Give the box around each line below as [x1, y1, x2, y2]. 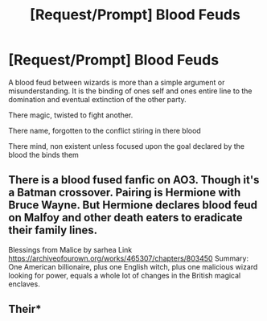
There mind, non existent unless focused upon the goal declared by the [8, 141, 245, 150]
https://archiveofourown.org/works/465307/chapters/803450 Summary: [8, 253, 249, 263]
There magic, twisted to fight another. [8, 110, 133, 120]
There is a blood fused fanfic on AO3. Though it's [8, 173, 260, 187]
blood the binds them [8, 150, 79, 159]
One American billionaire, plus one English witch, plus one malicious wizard [8, 261, 258, 271]
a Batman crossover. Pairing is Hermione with [8, 186, 241, 200]
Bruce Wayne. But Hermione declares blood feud [8, 199, 258, 212]
